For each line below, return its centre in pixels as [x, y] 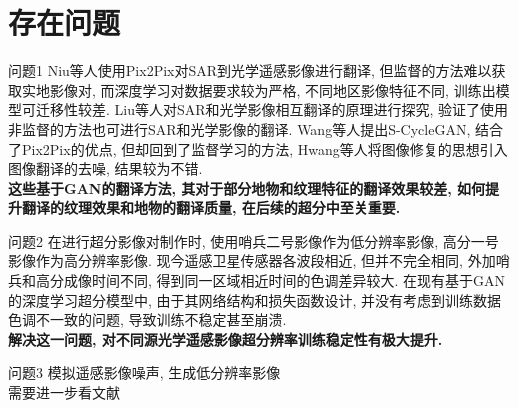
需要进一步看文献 [64, 392]
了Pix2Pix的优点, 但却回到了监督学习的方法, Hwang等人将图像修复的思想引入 [258, 148]
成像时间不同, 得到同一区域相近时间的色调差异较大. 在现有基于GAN [284, 280]
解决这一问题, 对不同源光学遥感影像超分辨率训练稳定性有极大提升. [225, 338]
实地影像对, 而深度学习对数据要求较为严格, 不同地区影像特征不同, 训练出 [258, 89]
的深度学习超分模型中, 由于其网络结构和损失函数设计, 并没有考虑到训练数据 [255, 299]
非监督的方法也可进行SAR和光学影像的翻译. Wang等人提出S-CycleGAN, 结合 [255, 128]
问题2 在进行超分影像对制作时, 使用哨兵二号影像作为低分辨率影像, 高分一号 [253, 240]
